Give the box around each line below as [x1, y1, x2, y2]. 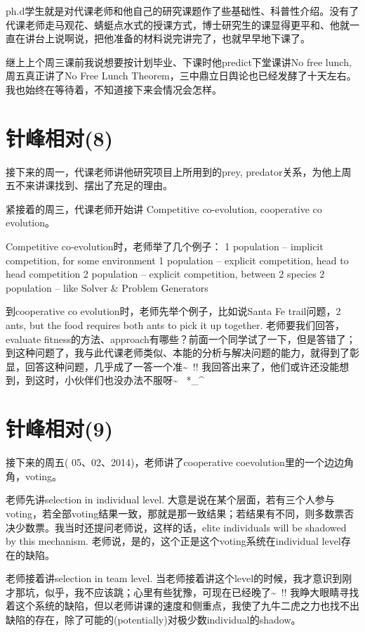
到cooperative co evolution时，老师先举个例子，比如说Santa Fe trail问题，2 [6, 304, 341, 318]
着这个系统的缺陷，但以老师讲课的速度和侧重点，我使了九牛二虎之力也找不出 [6, 598, 359, 613]
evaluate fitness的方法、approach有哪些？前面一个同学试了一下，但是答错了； [6, 331, 356, 346]
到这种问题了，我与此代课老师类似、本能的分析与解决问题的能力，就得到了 [6, 345, 350, 360]
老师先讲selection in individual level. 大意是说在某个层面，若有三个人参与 [6, 492, 335, 507]
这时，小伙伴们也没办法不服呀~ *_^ [34, 373, 204, 387]
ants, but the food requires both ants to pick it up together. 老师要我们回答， [6, 318, 345, 333]
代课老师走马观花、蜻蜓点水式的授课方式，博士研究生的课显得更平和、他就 [6, 17, 350, 32]
